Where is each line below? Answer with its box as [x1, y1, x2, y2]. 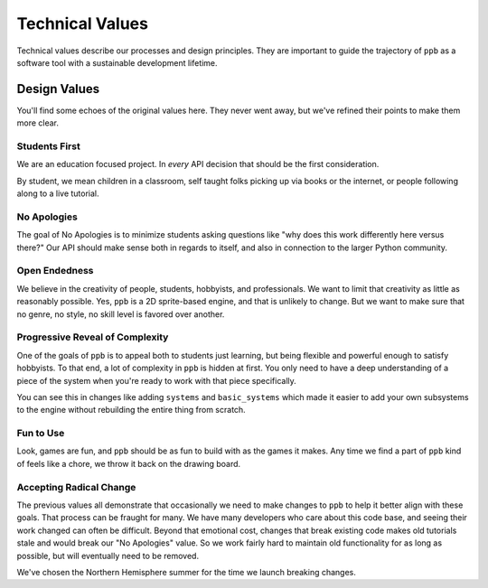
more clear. [16, 117, 59, 128]
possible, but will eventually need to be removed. [16, 550, 199, 561]
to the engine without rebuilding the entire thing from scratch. [16, 405, 246, 415]
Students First [16, 140, 80, 153]
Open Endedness [16, 265, 94, 277]
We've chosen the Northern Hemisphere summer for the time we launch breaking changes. [16, 566, 357, 577]
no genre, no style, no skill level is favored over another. [16, 308, 225, 320]
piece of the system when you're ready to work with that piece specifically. [16, 375, 297, 386]
